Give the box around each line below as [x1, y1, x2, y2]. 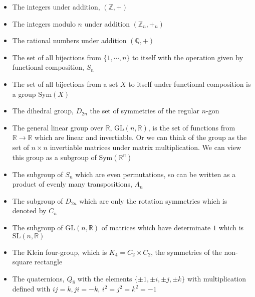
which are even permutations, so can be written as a [75, 169, 236, 179]
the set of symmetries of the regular [90, 105, 200, 116]
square [12, 256, 33, 267]
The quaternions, [12, 273, 65, 283]
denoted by [12, 205, 47, 216]
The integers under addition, [12, 2, 100, 12]
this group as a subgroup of [12, 152, 97, 162]
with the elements [77, 273, 132, 283]
